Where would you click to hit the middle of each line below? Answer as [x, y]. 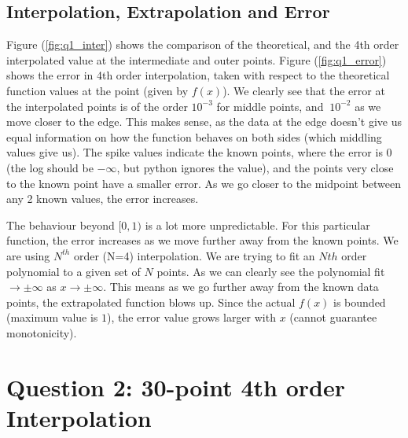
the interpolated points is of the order [97, 106]
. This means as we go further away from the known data [241, 287]
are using [28, 255]
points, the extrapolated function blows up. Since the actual [151, 302]
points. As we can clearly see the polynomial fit [271, 271]
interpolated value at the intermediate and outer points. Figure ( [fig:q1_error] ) [197, 59]
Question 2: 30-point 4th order [176, 386]
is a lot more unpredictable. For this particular [257, 225]
